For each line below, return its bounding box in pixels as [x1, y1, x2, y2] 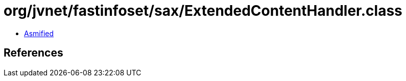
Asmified [24, 29, 54, 38]
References [4, 46, 63, 60]
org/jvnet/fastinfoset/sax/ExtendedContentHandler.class [4, 2, 402, 19]
